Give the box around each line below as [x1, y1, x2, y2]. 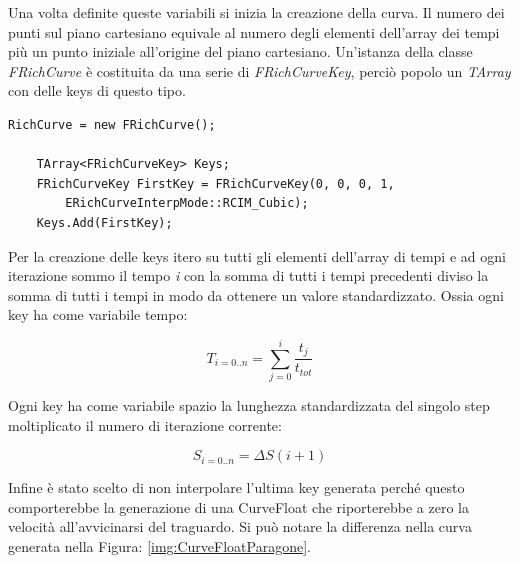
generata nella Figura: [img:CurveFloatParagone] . [8, 536, 311, 556]
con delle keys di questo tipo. [8, 80, 186, 101]
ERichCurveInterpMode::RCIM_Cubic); [65, 196, 309, 211]
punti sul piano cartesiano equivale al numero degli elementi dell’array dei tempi [8, 21, 500, 42]
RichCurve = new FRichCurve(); [8, 117, 216, 132]
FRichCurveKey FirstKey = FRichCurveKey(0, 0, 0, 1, [36, 176, 395, 191]
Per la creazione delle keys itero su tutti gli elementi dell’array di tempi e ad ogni [8, 245, 506, 266]
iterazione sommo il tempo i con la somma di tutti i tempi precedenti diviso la [8, 265, 489, 286]
